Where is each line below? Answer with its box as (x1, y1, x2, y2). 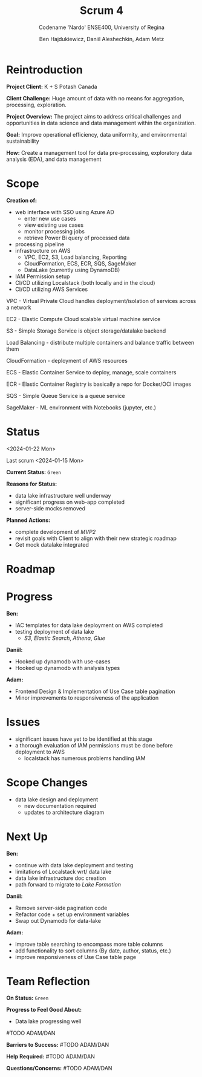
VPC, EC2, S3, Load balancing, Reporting (24, 253, 127, 261)
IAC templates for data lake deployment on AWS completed (15, 621, 163, 629)
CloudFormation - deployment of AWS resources (6, 357, 128, 364)
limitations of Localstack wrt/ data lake (15, 868, 112, 875)
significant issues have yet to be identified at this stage (15, 735, 152, 743)
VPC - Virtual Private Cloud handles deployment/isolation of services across (6, 297, 197, 304)
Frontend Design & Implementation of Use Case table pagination (15, 688, 175, 695)
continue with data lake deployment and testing (15, 861, 134, 868)
